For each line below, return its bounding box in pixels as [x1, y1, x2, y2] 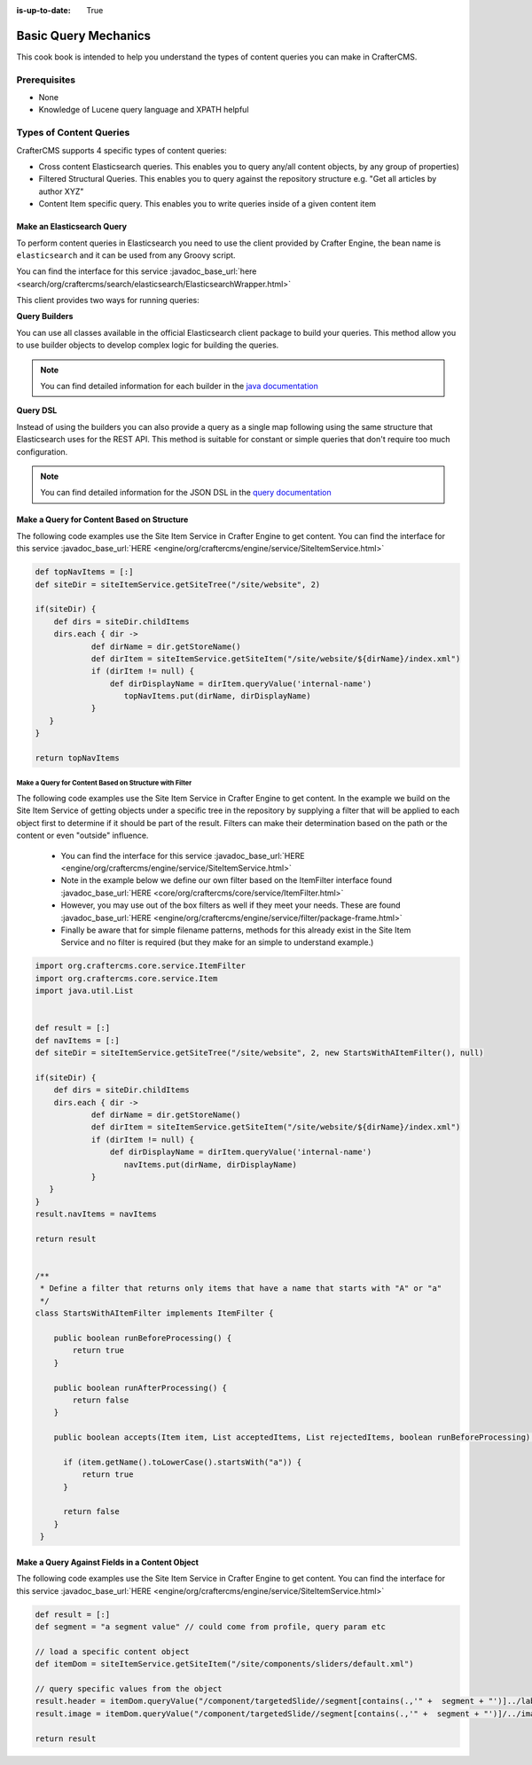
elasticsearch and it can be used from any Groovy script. [16, 249, 236, 261]
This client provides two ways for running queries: [16, 295, 199, 306]
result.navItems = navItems [35, 1209, 157, 1219]
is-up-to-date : [16, 5, 71, 15]
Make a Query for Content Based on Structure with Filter [16, 778, 192, 788]
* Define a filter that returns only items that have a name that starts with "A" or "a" [40, 1284, 442, 1293]
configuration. [16, 446, 68, 457]
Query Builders [16, 311, 74, 322]
